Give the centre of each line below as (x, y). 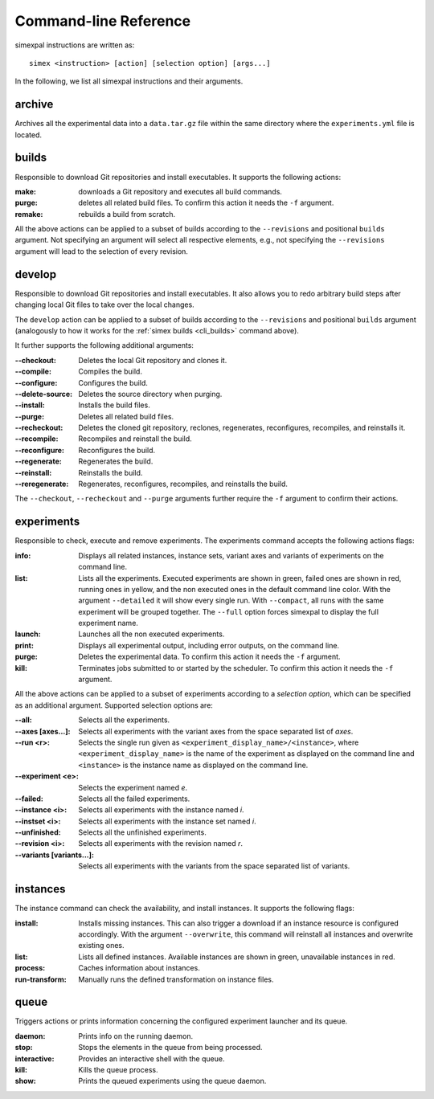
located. (28, 135)
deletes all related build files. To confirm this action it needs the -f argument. (206, 203)
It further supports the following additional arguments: (104, 345)
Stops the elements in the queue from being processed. (170, 1048)
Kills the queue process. (118, 1069)
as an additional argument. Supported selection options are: (114, 705)
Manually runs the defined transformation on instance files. (176, 979)
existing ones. (101, 946)
